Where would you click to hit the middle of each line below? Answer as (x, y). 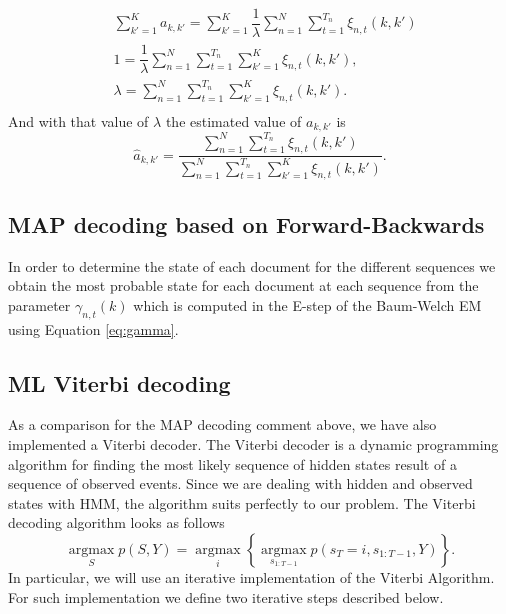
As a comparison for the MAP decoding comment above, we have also (222, 424)
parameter (39, 304)
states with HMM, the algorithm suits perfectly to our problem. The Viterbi (242, 502)
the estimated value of (233, 120)
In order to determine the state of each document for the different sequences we (252, 265)
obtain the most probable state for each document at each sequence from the (243, 285)
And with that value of (78, 120)
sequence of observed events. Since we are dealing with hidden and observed (240, 483)
